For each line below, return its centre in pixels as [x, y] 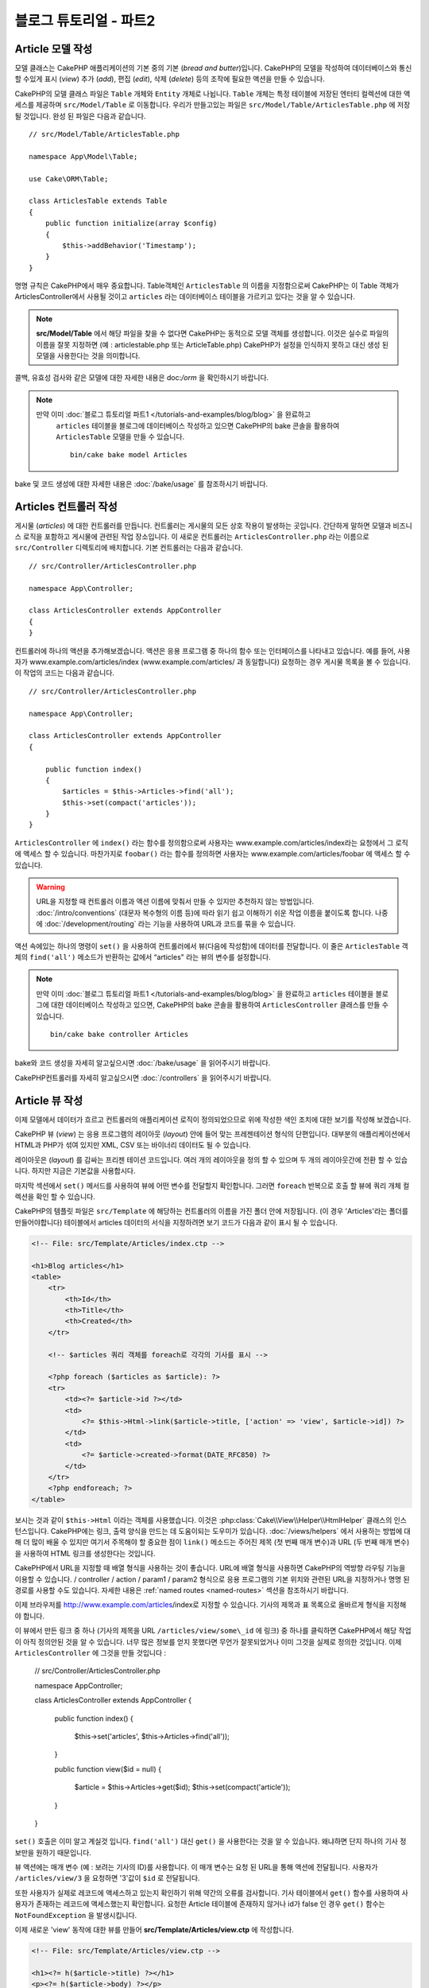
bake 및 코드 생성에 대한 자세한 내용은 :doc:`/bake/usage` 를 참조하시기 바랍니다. [141, 483]
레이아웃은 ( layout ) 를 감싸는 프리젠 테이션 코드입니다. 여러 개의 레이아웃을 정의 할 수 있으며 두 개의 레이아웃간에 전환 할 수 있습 [211, 1159]
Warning [50, 887]
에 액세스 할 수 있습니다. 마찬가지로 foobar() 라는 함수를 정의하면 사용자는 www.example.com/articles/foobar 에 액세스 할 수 [213, 854]
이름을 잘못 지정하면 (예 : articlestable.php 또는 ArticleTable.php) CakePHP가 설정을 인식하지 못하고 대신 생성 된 [213, 344]
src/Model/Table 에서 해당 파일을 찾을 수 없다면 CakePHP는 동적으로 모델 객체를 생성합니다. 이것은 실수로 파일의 [213, 333]
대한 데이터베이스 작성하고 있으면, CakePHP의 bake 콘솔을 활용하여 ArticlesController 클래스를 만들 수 [220, 1005]
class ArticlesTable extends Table [98, 201]
